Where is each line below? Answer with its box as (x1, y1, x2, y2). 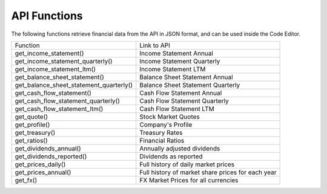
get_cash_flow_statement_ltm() (15, 105, 104, 113)
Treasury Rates (139, 128, 183, 137)
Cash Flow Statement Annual (139, 88, 222, 97)
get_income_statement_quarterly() (15, 57, 113, 65)
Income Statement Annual (139, 49, 213, 57)
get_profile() (15, 120, 50, 129)
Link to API (139, 41, 171, 50)
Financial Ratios (139, 136, 185, 144)
